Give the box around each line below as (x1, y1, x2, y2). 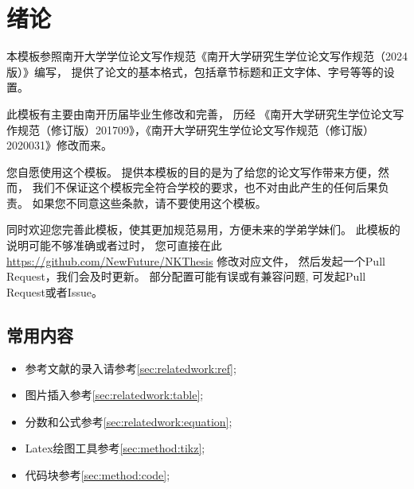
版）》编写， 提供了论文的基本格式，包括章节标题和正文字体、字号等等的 (6, 63, 384, 80)
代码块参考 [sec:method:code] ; (25, 467, 170, 483)
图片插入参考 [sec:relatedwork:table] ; (25, 386, 204, 403)
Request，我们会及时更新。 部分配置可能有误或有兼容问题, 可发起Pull (6, 268, 366, 285)
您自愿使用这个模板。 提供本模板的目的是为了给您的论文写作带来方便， (6, 163, 378, 180)
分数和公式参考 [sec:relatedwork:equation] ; (25, 413, 232, 429)
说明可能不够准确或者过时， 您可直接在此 (6, 237, 222, 254)
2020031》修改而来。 (6, 137, 112, 153)
